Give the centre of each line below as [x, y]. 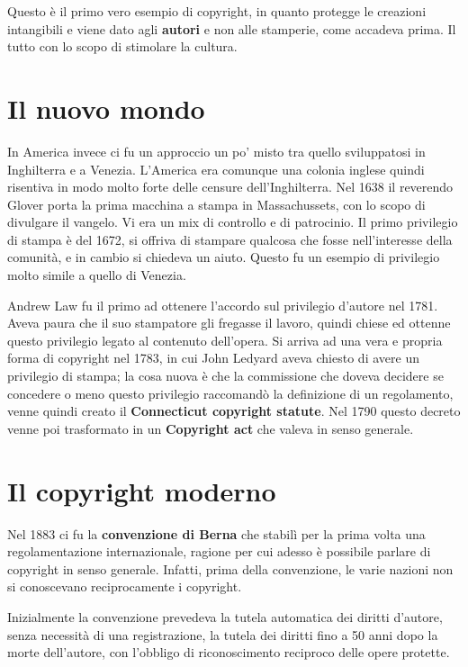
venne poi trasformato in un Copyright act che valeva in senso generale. [211, 428]
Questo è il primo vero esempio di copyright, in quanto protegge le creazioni [217, 11]
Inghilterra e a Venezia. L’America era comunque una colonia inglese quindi [216, 169]
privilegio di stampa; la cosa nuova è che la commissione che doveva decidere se [225, 376]
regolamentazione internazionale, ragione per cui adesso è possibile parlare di [219, 551]
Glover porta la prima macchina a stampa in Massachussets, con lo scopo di [216, 204]
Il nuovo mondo [106, 108]
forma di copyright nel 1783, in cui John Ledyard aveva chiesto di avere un [213, 358]
